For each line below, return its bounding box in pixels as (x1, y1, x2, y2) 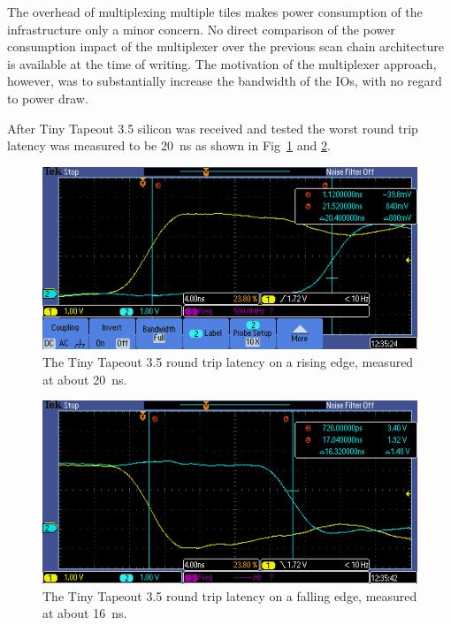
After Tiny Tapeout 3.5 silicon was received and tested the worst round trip (7, 118, 418, 137)
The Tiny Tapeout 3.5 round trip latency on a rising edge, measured (42, 353, 414, 371)
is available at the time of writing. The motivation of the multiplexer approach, (7, 54, 437, 72)
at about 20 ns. (42, 370, 127, 388)
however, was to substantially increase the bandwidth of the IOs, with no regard (7, 72, 442, 90)
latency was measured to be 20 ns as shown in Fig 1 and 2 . (7, 136, 331, 155)
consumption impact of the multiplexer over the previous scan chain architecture (7, 37, 444, 56)
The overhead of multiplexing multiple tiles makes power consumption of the (7, 3, 423, 20)
